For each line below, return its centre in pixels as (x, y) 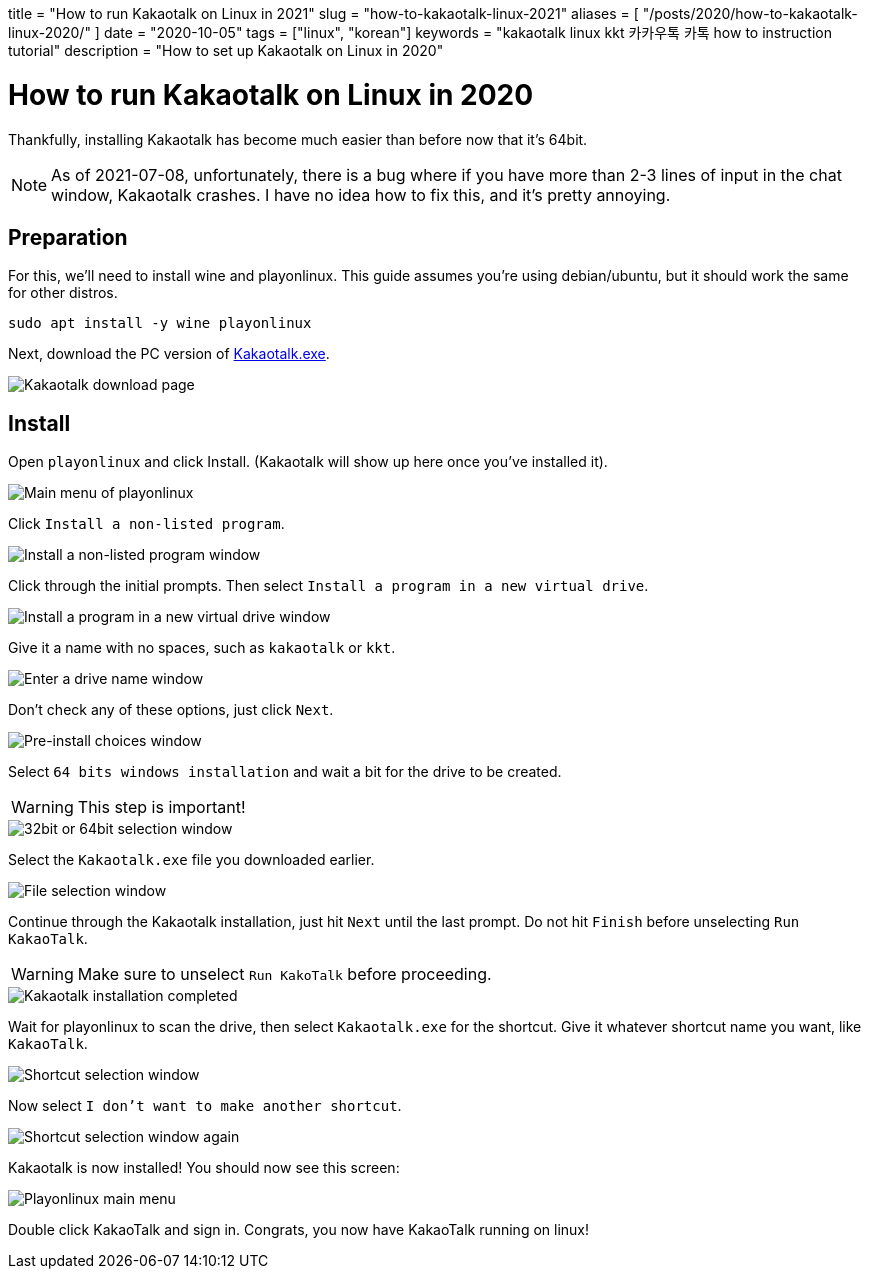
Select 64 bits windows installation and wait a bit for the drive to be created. (285, 772)
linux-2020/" (49, 32)
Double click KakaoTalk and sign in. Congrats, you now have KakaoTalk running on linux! (299, 1230)
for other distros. (63, 293)
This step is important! (161, 807)
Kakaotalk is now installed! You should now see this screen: (204, 1168)
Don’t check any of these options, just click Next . (171, 710)
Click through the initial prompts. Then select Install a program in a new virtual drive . (328, 586)
